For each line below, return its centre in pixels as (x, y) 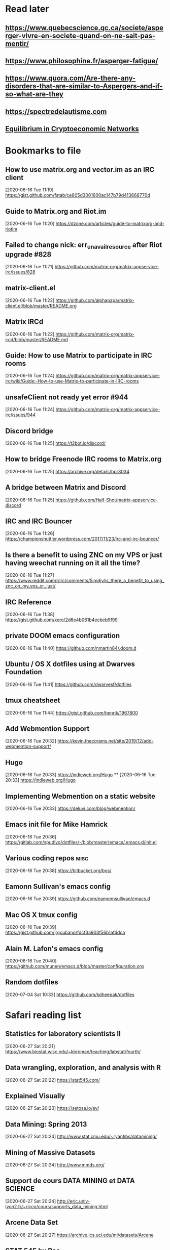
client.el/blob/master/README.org (41, 305)
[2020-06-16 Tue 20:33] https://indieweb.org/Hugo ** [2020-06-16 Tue (80, 775)
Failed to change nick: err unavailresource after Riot (84, 246)
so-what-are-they (34, 94)
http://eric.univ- (74, 1201)
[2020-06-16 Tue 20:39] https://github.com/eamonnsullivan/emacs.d (78, 899)
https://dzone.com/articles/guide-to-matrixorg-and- (110, 223)
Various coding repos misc (47, 858)
